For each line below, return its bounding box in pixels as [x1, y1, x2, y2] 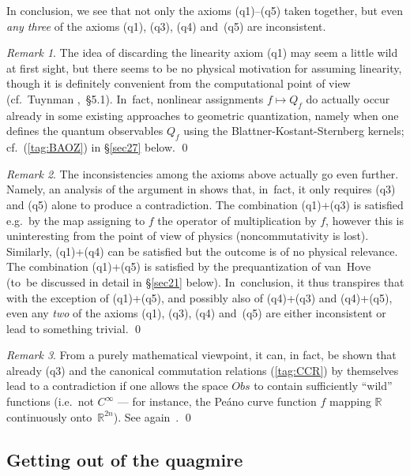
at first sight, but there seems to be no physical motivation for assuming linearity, [6, 59, 402, 76]
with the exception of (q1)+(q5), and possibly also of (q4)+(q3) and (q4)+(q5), [6, 289, 393, 305]
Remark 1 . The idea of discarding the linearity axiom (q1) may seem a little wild [6, 44, 398, 61]
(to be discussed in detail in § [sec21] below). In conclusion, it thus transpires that [6, 273, 404, 290]
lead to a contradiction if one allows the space [6, 377, 228, 394]
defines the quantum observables [6, 122, 164, 139]
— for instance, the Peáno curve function [117, 393, 317, 410]
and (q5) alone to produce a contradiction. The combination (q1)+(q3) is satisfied [6, 196, 404, 212]
